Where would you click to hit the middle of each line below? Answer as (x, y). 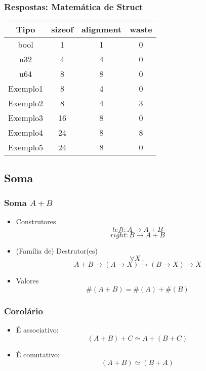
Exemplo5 (26, 147)
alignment (101, 29)
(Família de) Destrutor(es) (57, 250)
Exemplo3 (26, 118)
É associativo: (37, 330)
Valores (27, 281)
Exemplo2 (26, 103)
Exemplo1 (26, 89)
